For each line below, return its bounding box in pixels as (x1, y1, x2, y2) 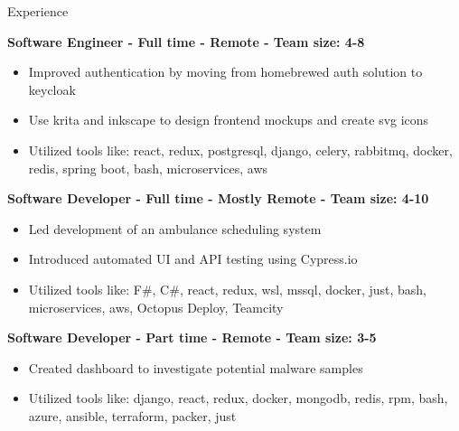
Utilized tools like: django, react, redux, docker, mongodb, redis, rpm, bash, (28, 389, 448, 408)
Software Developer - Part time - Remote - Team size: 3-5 (7, 328, 377, 347)
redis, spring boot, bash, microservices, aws (28, 158, 268, 177)
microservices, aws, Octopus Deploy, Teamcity (28, 297, 284, 316)
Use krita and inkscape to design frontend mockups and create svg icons (28, 110, 429, 129)
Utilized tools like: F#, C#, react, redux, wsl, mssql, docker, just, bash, (28, 279, 426, 298)
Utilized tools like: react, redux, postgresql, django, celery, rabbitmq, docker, (28, 140, 453, 159)
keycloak (28, 80, 76, 98)
